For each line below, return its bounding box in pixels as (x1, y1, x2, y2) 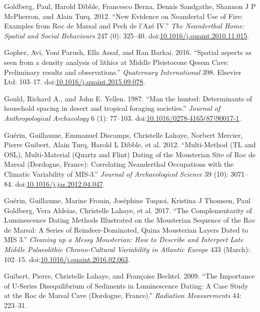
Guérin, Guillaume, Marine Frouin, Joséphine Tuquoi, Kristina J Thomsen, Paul (4, 195, 251, 206)
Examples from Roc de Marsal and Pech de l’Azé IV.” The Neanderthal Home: (4, 20, 244, 31)
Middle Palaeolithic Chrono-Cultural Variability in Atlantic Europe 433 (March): (4, 244, 250, 255)
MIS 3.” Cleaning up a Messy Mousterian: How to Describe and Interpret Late (4, 234, 243, 245)
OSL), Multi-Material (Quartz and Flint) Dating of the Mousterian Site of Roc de (4, 149, 256, 159)
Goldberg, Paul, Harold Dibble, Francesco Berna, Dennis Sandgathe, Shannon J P (4, 1, 256, 11)
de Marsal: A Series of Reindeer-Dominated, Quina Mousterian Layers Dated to (4, 224, 248, 235)
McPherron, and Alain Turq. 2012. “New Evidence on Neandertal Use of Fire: (4, 10, 243, 21)
